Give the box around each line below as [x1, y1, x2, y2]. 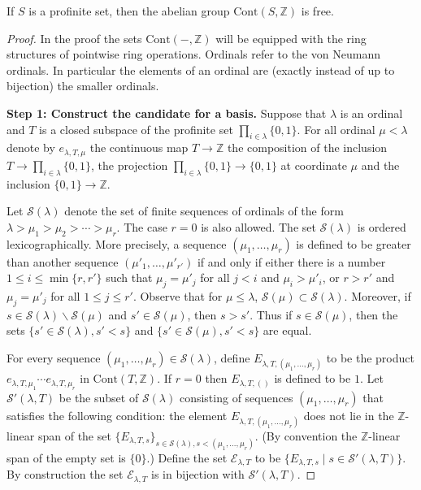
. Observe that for [132, 287, 223, 304]
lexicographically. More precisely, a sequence [7, 235, 227, 252]
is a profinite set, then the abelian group [28, 2, 230, 19]
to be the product [326, 349, 414, 366]
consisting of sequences [179, 388, 293, 405]
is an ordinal [340, 104, 403, 121]
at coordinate [280, 156, 347, 173]
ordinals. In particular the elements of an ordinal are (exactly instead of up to [7, 61, 395, 78]
